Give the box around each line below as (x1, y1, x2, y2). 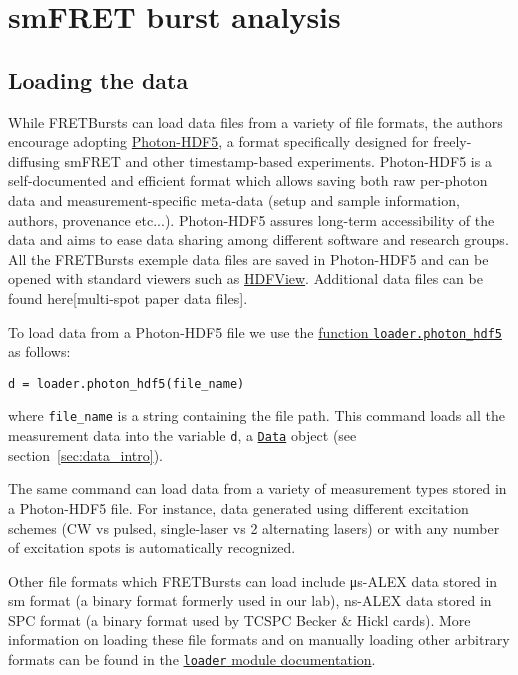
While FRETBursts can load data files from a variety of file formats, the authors (8, 111, 503, 132)
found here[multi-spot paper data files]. (8, 287, 248, 308)
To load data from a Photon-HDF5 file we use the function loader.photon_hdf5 (8, 321, 502, 342)
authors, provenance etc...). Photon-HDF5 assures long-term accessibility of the (8, 209, 495, 230)
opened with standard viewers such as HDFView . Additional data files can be (8, 268, 483, 289)
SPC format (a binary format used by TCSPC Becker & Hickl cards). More (8, 609, 471, 630)
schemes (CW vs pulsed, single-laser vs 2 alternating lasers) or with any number (8, 517, 500, 538)
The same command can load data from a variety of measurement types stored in (8, 478, 507, 499)
